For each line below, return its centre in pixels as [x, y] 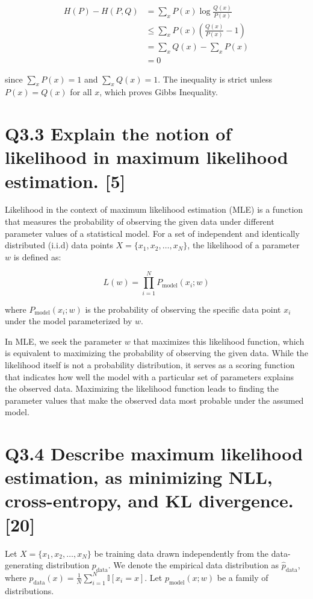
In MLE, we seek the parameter [64, 341]
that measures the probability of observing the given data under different [140, 221]
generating [24, 565]
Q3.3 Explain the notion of [118, 133]
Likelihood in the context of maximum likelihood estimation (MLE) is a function [154, 209]
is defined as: [37, 256]
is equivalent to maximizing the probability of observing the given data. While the [156, 353]
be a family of [243, 577]
